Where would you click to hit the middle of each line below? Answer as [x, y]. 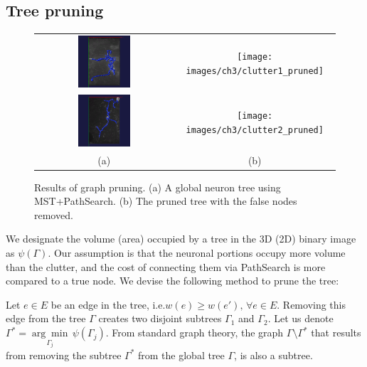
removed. [54, 214]
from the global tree [181, 355]
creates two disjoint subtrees [160, 318]
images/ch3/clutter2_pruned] [255, 130]
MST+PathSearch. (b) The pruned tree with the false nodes [166, 201]
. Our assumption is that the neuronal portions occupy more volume [197, 253]
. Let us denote [300, 318]
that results [336, 333]
